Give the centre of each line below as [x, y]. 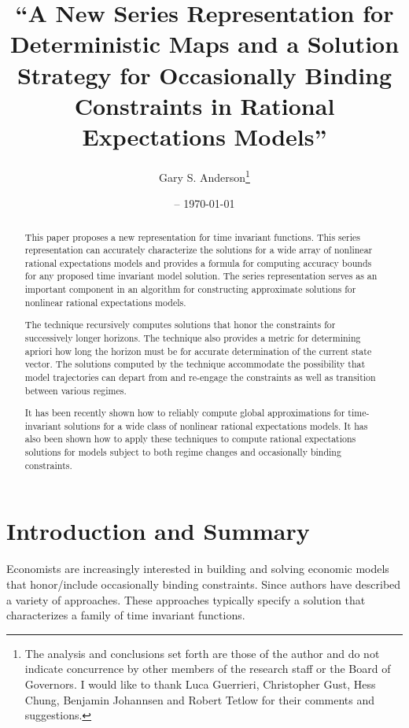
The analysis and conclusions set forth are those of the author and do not [202, 653]
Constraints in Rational [204, 105]
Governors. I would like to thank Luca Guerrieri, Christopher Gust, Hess [200, 684]
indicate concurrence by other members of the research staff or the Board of [208, 669]
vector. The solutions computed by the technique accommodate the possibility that [195, 364]
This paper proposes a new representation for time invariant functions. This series [192, 237]
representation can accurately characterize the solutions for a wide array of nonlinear [199, 250]
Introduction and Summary [158, 531]
